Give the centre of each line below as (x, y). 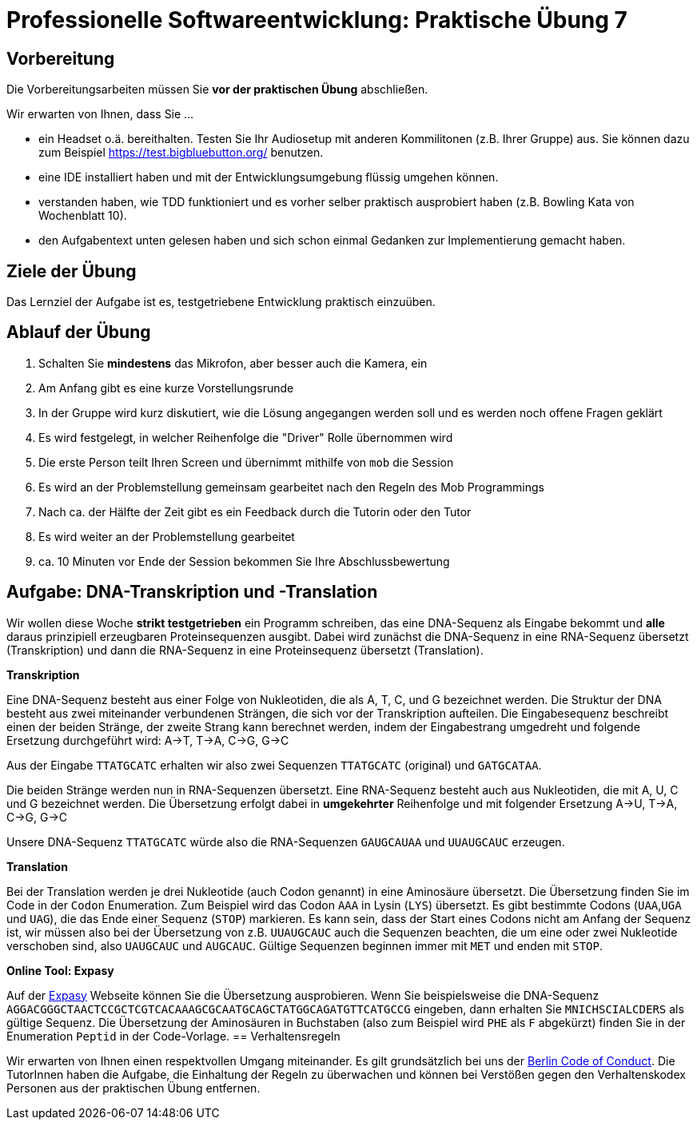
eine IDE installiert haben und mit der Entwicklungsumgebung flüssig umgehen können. (269, 177)
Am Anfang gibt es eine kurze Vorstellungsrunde (166, 388)
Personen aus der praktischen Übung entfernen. (133, 1088)
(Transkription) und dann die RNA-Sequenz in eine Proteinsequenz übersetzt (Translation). (245, 650)
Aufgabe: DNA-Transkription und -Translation (192, 592)
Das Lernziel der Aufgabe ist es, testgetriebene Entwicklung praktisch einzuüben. (221, 302)
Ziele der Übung (72, 271)
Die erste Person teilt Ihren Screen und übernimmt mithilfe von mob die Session (246, 462)
